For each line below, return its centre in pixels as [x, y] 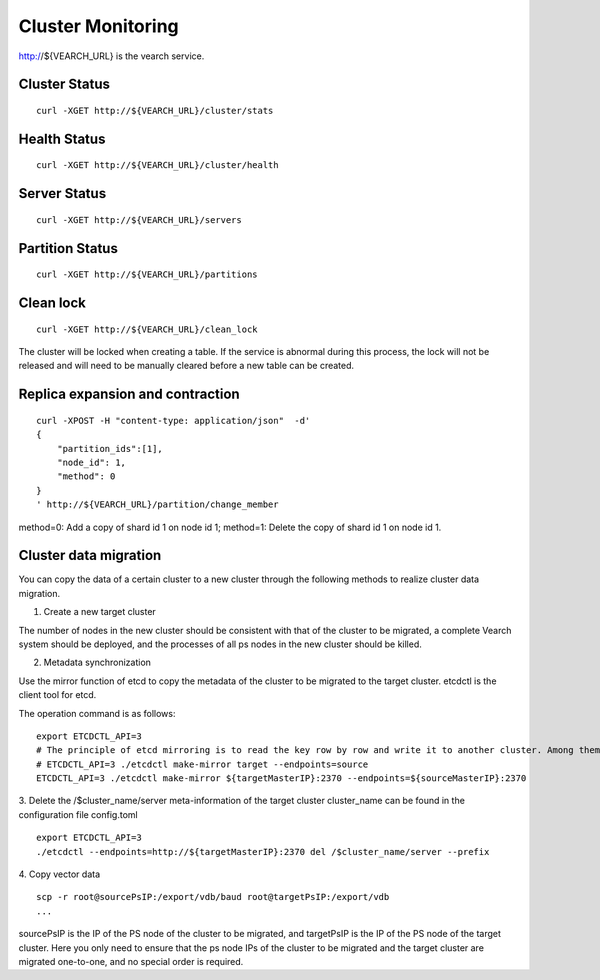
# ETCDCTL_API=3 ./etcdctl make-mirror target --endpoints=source [202, 764]
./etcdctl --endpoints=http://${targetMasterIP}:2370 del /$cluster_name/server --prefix [263, 851]
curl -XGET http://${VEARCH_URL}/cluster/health [157, 165]
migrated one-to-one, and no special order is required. [131, 961]
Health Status [62, 138]
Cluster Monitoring [98, 26]
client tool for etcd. [57, 695]
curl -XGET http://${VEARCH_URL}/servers [139, 219]
